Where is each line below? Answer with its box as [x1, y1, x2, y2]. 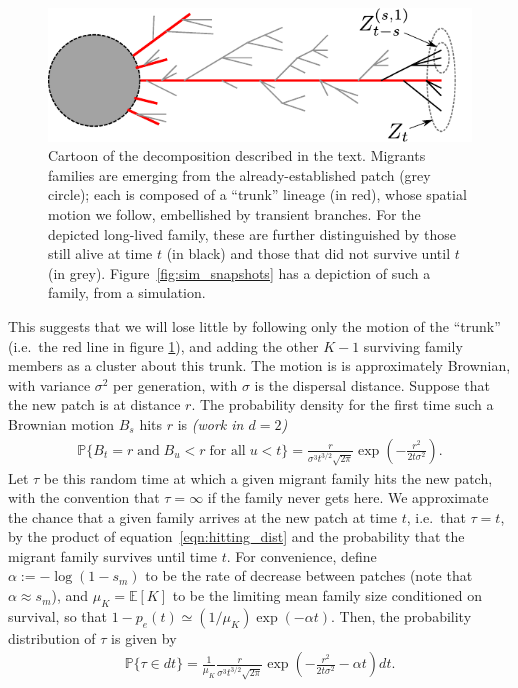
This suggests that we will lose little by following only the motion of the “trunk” [8, 315, 501, 336]
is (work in [177, 413, 244, 434]
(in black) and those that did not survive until [166, 243, 451, 264]
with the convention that [8, 487, 160, 508]
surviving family [363, 335, 463, 356]
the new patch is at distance [8, 394, 181, 415]
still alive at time [48, 243, 153, 264]
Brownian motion [8, 413, 115, 434]
